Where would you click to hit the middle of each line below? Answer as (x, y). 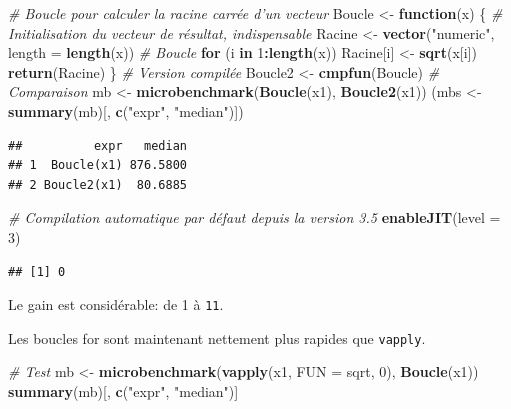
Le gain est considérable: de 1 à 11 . (116, 304)
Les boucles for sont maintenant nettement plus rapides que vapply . (217, 337)
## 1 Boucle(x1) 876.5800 (97, 165)
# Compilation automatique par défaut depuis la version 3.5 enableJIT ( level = (254, 217)
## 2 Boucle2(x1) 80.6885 (97, 184)
